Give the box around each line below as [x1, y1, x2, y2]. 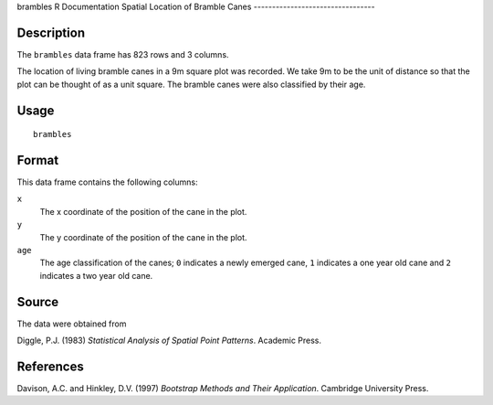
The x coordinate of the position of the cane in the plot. [39, 206, 247, 217]
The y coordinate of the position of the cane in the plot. [39, 231, 247, 242]
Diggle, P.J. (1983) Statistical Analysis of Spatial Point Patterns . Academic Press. [16, 335, 322, 346]
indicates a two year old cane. [39, 270, 153, 281]
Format [16, 152, 59, 168]
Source [16, 293, 59, 310]
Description [16, 25, 86, 40]
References [16, 358, 84, 374]
